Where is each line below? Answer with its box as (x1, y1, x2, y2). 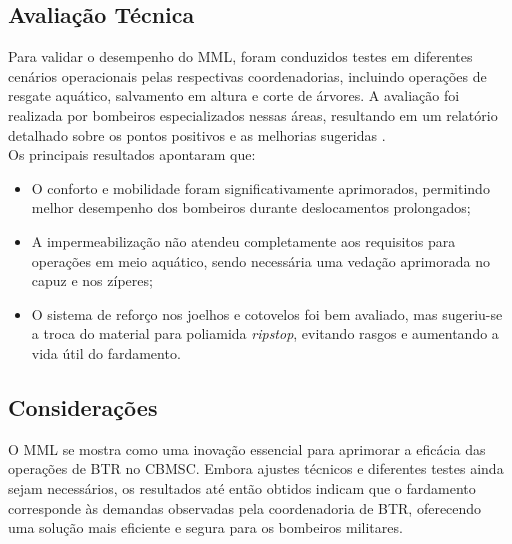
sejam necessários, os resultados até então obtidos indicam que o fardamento (8, 477, 476, 498)
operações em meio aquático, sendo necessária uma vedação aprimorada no (31, 250, 490, 271)
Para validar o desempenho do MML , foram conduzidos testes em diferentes (8, 46, 473, 67)
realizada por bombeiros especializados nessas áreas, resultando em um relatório (8, 104, 498, 125)
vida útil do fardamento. (31, 342, 181, 363)
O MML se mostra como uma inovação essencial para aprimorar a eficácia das (8, 438, 486, 459)
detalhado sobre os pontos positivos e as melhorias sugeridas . (8, 124, 386, 145)
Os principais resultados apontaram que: (8, 144, 256, 165)
